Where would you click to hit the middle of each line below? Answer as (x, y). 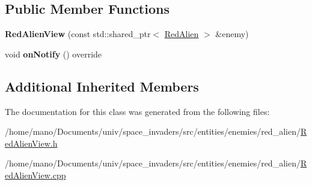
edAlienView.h (31, 143)
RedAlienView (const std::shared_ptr (78, 34)
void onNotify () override (54, 54)
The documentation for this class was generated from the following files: (137, 111)
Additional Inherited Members (102, 86)
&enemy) (232, 34)
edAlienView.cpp (35, 175)
